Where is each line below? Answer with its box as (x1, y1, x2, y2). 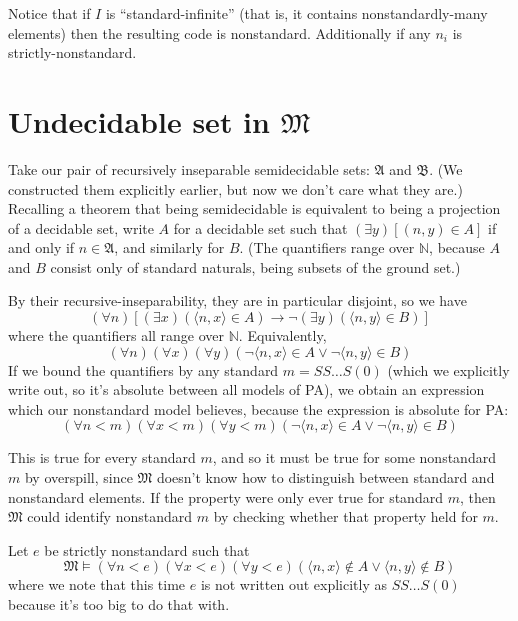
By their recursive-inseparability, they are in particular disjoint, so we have (8, 290, 467, 311)
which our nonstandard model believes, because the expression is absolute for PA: (8, 398, 509, 419)
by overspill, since (24, 467, 133, 488)
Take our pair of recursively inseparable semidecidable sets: (8, 158, 370, 179)
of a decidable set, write (8, 217, 154, 238)
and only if (8, 237, 75, 258)
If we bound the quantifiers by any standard (8, 359, 279, 380)
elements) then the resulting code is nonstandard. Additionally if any (8, 22, 431, 43)
